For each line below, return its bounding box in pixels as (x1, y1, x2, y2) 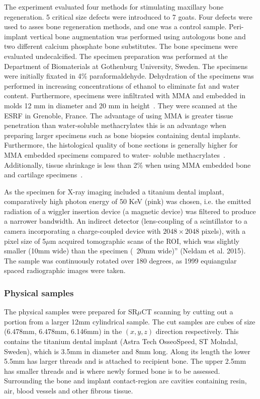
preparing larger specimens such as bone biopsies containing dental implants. (4, 129, 241, 140)
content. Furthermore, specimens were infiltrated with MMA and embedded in (4, 90, 246, 101)
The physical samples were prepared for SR (4, 306, 138, 317)
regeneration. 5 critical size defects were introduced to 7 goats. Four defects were (4, 11, 252, 22)
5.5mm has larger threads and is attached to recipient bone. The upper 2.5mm (4, 356, 246, 366)
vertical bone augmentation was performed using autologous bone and (30, 31, 246, 41)
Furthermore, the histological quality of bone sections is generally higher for (4, 140, 238, 150)
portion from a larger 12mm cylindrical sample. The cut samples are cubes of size (4, 316, 255, 326)
